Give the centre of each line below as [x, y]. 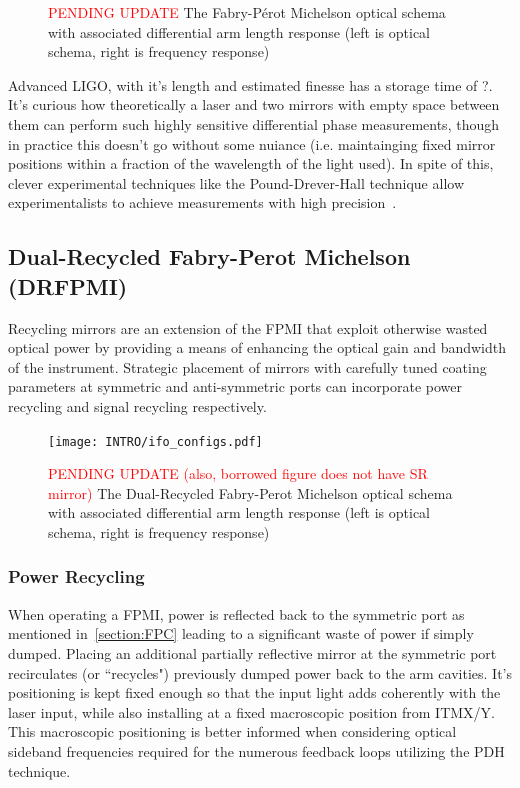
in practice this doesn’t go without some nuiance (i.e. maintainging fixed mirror [252, 143]
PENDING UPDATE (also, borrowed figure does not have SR [238, 473]
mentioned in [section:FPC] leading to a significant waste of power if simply [241, 633]
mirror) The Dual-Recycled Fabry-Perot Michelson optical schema [250, 492]
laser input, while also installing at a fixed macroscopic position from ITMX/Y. [252, 711]
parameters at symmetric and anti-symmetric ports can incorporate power [235, 386]
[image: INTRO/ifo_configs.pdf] [155, 441]
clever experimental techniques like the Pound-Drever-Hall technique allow [236, 182]
